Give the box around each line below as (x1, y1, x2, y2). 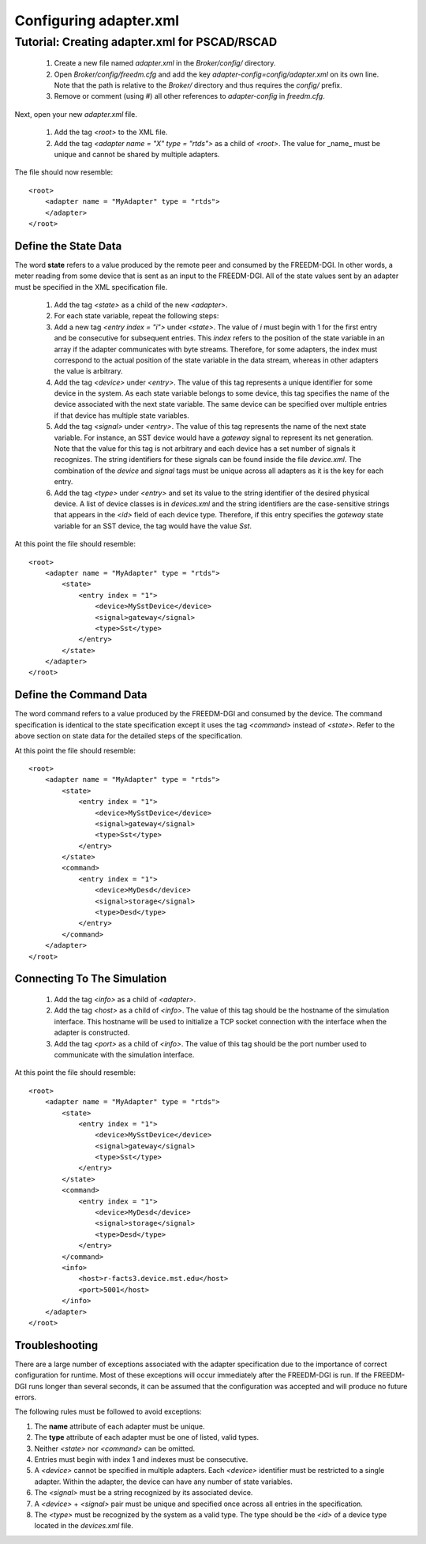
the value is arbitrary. (54, 366, 123, 376)
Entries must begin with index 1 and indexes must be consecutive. (34, 1454, 248, 1464)
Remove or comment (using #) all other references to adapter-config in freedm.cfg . (54, 92, 325, 101)
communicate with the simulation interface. (54, 1050, 195, 1059)
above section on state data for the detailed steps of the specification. (14, 731, 243, 741)
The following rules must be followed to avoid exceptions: (14, 1407, 202, 1417)
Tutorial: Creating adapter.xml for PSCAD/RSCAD (14, 35, 278, 49)
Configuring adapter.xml (14, 12, 180, 29)
